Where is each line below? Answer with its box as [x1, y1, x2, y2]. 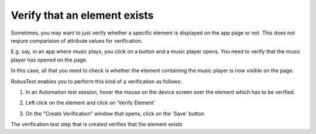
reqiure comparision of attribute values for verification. [11, 37, 143, 44]
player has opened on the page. [11, 56, 88, 63]
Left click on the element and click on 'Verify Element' [25, 99, 156, 106]
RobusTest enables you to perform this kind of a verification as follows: [11, 78, 182, 85]
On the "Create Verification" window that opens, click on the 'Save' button [25, 110, 205, 117]
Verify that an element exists [11, 9, 154, 22]
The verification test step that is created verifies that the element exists [11, 121, 183, 128]
